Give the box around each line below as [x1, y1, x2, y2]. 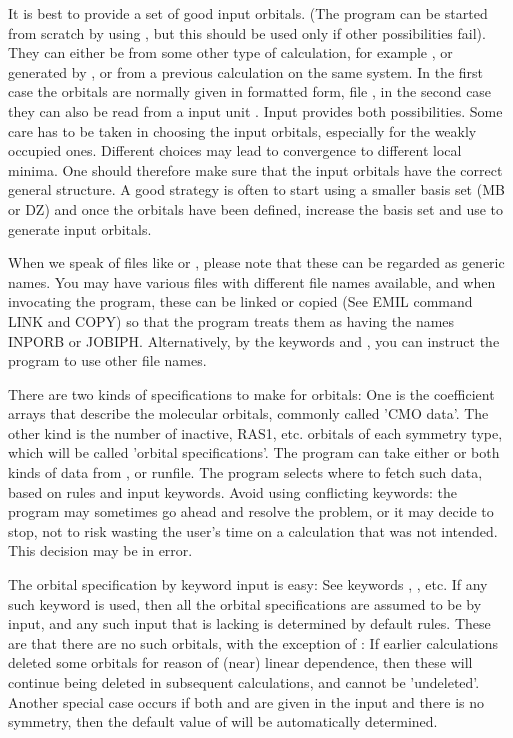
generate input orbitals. [8, 218, 152, 239]
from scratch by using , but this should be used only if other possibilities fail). [8, 22, 486, 43]
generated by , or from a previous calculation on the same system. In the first [8, 61, 483, 82]
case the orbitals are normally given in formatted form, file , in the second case [8, 81, 492, 102]
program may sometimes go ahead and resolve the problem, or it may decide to [8, 501, 494, 522]
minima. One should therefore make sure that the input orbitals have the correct [8, 159, 503, 180]
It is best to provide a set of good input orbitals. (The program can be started [8, 3, 488, 23]
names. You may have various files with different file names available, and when [8, 271, 496, 292]
